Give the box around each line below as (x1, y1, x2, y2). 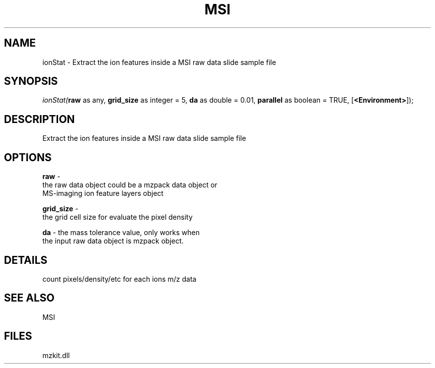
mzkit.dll (42, 351, 70, 360)
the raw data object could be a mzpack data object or (42, 181, 217, 189)
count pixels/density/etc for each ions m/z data (42, 274, 197, 283)
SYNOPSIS (4, 75, 58, 88)
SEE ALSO (4, 292, 55, 305)
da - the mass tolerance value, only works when (42, 228, 200, 237)
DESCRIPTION (4, 113, 75, 125)
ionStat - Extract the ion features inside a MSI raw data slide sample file (42, 58, 276, 66)
